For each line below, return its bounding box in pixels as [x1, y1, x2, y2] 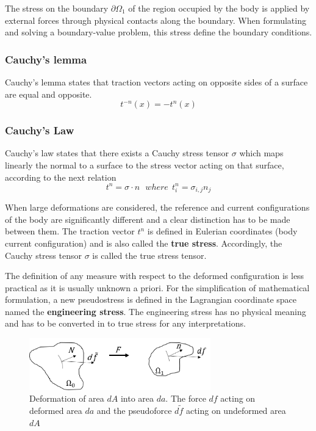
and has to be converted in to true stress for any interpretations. [5, 317, 246, 330]
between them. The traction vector [5, 225, 135, 237]
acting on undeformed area [185, 404, 286, 416]
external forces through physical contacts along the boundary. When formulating [5, 13, 306, 26]
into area [120, 392, 154, 405]
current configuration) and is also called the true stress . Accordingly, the [5, 236, 282, 249]
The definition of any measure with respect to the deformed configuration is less [5, 269, 304, 282]
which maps [239, 147, 284, 159]
